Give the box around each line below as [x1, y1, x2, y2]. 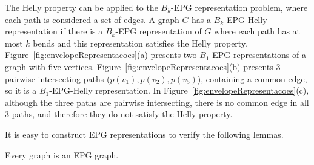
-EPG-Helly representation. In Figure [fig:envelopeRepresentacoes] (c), [49, 84, 309, 97]
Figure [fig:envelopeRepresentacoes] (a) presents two [5, 48, 197, 61]
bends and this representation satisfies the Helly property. [33, 36, 248, 49]
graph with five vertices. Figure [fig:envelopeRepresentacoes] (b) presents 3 [5, 60, 281, 73]
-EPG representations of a [209, 48, 306, 61]
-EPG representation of [115, 25, 202, 37]
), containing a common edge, [197, 72, 307, 85]
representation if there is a [5, 25, 103, 37]
